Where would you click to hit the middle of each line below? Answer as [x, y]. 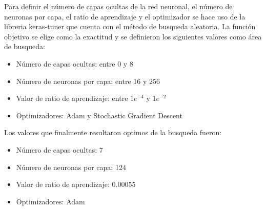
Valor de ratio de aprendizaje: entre [72, 98]
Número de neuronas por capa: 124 [71, 167]
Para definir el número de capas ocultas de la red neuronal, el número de [118, 6]
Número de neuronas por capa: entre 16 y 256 [88, 81]
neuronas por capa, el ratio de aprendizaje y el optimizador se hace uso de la [125, 16]
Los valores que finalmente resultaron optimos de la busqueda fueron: [113, 132]
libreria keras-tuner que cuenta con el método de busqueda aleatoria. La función [130, 26]
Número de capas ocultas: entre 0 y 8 [75, 63]
